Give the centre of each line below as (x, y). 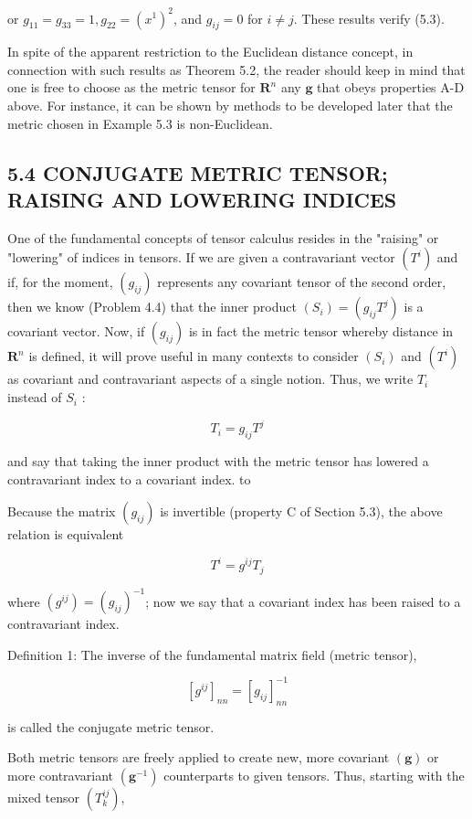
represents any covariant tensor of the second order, (302, 282)
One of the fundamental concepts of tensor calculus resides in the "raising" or (223, 237)
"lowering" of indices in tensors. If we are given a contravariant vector (201, 257)
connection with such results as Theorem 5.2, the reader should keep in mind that (236, 69)
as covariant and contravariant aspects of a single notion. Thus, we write (210, 379)
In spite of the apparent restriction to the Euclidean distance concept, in (210, 52)
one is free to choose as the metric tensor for (131, 87)
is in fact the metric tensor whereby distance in (321, 331)
